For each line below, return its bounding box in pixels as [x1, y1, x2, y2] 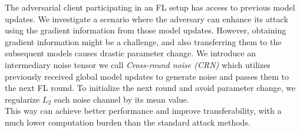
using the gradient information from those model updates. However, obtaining [5, 24, 286, 36]
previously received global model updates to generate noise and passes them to [5, 70, 289, 82]
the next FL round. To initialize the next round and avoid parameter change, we [5, 82, 296, 94]
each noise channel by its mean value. [54, 93, 189, 105]
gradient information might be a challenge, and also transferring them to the [5, 35, 282, 48]
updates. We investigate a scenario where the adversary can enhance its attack [5, 12, 288, 25]
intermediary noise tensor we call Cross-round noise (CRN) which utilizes [5, 58, 271, 70]
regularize [5, 93, 40, 105]
